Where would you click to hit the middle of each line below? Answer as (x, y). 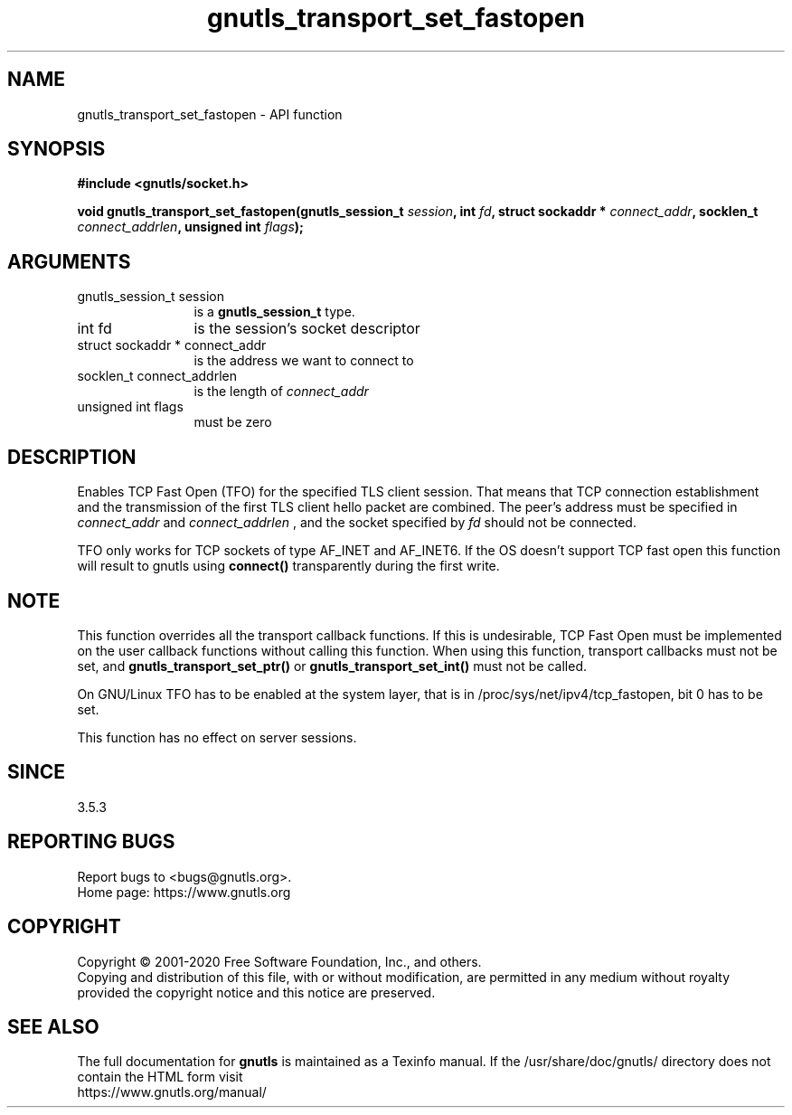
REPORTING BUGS (91, 842)
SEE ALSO (53, 1026)
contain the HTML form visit (160, 1077)
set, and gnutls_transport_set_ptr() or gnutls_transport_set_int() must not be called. (332, 666)
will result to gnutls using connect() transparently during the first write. (288, 566)
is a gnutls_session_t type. (274, 312)
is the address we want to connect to (304, 361)
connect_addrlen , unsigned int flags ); (190, 227)
